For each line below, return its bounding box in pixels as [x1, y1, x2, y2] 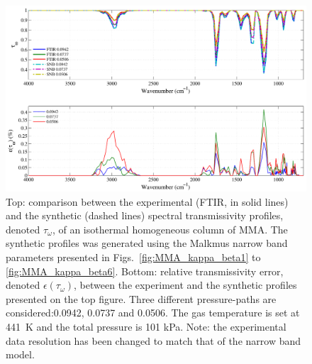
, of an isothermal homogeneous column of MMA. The [52, 221, 288, 236]
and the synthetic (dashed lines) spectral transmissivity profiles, [6, 208, 284, 223]
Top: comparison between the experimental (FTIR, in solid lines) [6, 194, 289, 209]
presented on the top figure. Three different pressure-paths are [6, 291, 277, 306]
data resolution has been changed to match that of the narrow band [6, 333, 301, 348]
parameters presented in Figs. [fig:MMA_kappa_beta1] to [6, 250, 261, 265]
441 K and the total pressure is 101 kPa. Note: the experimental [6, 319, 286, 334]
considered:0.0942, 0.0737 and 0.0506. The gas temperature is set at [6, 305, 300, 320]
